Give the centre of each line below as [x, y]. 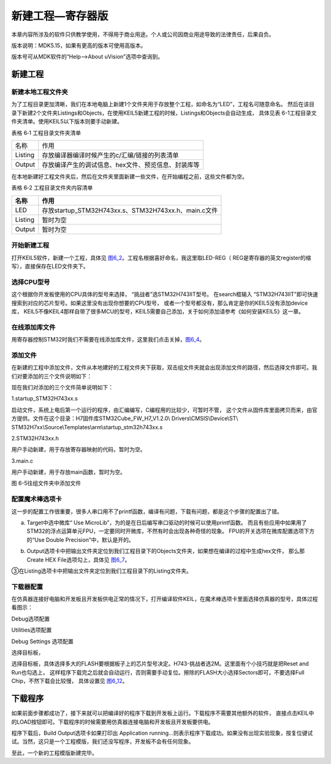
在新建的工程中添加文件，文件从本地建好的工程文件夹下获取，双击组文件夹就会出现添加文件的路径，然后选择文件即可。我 [164, 367]
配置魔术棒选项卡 [36, 499]
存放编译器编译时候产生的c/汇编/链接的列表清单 [110, 155]
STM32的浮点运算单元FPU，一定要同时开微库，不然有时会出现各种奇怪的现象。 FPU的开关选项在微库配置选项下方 [171, 531]
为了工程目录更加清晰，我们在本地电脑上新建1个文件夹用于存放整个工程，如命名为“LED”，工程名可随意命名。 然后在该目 [163, 104]
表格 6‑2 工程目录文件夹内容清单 [52, 188]
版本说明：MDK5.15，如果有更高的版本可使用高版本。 [79, 45]
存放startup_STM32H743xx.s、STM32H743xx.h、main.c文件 [130, 210]
